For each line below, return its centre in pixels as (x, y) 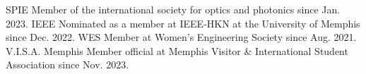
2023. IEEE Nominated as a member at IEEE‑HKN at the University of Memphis (183, 23)
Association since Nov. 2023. (67, 64)
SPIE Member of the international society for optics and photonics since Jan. (173, 9)
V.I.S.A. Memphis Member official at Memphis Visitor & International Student (177, 50)
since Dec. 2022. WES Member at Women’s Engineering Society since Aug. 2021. (181, 37)
